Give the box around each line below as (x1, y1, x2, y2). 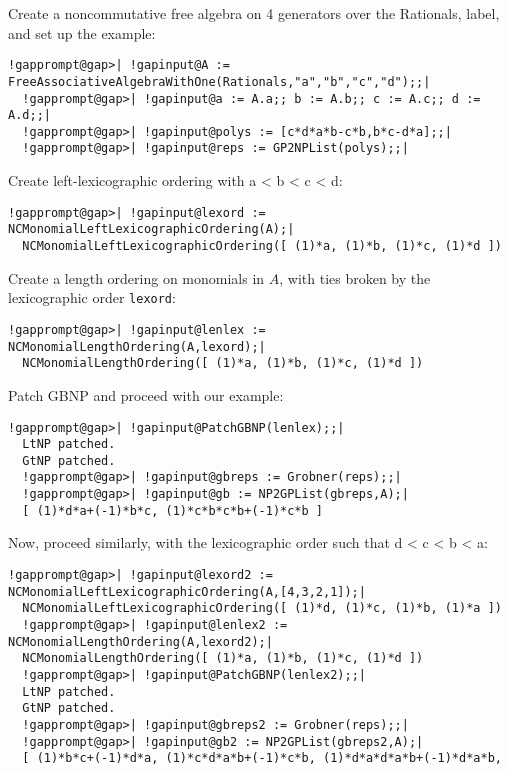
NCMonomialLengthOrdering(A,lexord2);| (8, 634, 273, 649)
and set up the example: (8, 22, 156, 43)
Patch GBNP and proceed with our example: (8, 384, 284, 405)
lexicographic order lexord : (8, 287, 176, 308)
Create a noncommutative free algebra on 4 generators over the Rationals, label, (8, 3, 500, 23)
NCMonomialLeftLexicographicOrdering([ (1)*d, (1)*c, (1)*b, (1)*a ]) (22, 601, 502, 616)
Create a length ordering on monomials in (8, 267, 265, 288)
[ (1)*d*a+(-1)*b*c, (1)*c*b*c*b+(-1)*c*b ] (22, 503, 323, 518)
